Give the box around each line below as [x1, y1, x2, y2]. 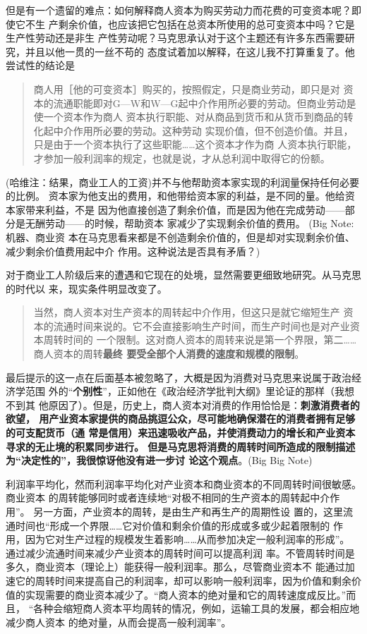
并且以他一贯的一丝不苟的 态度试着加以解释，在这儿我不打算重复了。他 [25, 44, 355, 59]
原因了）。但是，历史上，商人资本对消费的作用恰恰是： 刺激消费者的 [48, 397, 360, 412]
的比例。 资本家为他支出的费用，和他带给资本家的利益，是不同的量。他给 [6, 188, 345, 203]
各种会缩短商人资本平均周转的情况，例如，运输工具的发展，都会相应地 [33, 601, 360, 616]
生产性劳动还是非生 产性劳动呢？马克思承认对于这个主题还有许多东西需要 [6, 30, 345, 45]
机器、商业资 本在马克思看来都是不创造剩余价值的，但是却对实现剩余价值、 [6, 229, 355, 244]
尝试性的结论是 [6, 58, 75, 73]
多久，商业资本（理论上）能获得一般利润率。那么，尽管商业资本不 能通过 [6, 559, 345, 574]
